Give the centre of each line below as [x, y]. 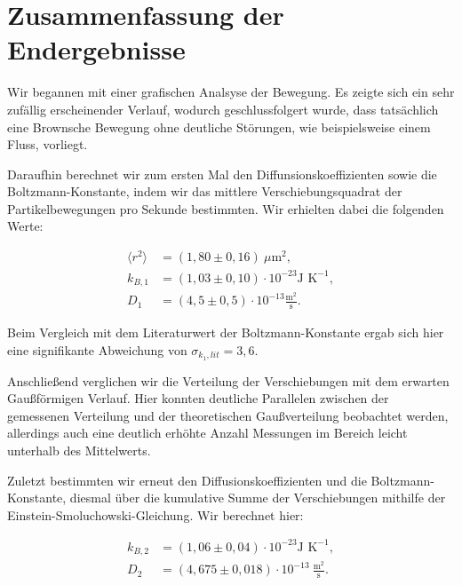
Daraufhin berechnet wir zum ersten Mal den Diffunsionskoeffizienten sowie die [222, 174]
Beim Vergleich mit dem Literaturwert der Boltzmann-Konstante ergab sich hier [226, 332]
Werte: [25, 226]
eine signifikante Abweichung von [97, 349]
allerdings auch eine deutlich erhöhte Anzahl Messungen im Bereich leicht [207, 433]
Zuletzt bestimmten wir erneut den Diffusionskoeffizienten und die [187, 480]
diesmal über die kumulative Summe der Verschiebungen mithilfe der [258, 498]
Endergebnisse [96, 49]
